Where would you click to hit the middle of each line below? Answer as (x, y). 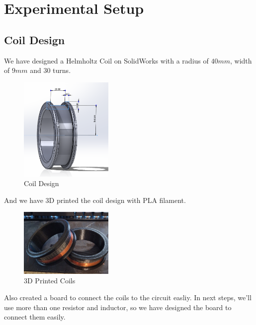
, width (241, 60)
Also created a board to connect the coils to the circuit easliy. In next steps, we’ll (128, 297)
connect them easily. (35, 317)
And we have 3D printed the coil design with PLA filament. (95, 200)
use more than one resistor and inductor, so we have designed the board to (118, 307)
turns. (62, 70)
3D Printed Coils (50, 281)
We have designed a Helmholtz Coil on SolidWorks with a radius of (106, 60)
